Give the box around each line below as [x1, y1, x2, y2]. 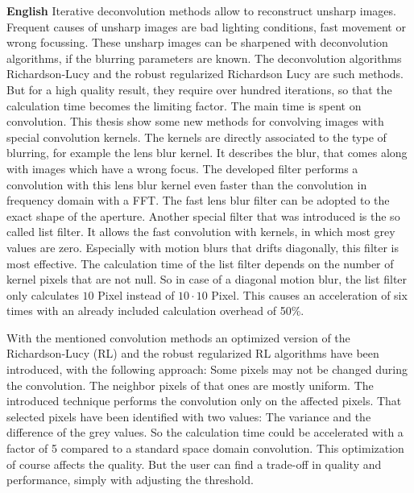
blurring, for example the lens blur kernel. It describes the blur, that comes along [6, 144, 408, 161]
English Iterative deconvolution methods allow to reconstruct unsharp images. [6, 2, 396, 19]
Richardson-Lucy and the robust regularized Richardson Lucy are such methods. [6, 65, 404, 82]
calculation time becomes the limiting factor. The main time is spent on [6, 97, 362, 114]
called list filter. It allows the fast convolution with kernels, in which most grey [6, 223, 395, 240]
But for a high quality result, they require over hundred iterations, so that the [6, 81, 392, 97]
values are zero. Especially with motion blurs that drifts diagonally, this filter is [6, 238, 400, 255]
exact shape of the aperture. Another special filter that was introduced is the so [6, 207, 400, 224]
